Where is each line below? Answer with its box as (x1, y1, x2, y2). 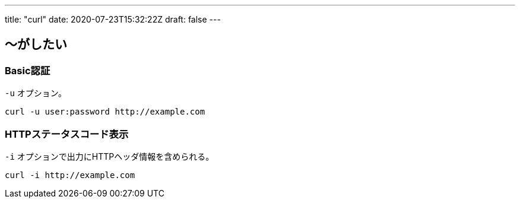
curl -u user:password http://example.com (5, 107, 205, 117)
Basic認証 (5, 64, 50, 77)
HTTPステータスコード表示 (5, 128, 129, 140)
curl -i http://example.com (5, 170, 135, 180)
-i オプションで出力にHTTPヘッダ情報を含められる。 (5, 151, 214, 161)
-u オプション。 (5, 88, 66, 99)
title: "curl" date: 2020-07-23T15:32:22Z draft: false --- (5, 14, 221, 24)
